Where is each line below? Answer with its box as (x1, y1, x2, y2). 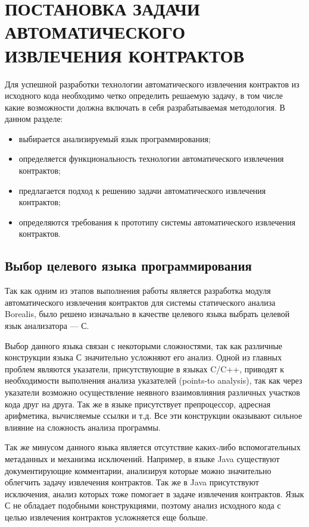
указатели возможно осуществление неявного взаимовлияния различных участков (5, 385, 300, 398)
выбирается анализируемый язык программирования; (18, 132, 211, 145)
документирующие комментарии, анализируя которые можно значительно (5, 464, 271, 476)
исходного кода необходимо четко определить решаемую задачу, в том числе (5, 89, 283, 102)
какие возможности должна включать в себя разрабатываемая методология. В (5, 101, 285, 113)
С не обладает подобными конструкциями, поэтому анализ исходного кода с (5, 499, 281, 512)
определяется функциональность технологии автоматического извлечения (18, 152, 284, 165)
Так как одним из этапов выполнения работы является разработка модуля (5, 284, 271, 297)
